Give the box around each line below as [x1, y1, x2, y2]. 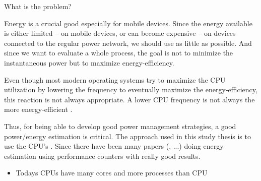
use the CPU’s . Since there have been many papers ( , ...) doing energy [4, 141, 224, 151]
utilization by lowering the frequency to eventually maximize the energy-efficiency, [4, 84, 257, 95]
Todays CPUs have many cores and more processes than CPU [16, 167, 208, 178]
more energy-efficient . [4, 104, 73, 114]
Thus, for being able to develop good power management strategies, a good [4, 120, 236, 131]
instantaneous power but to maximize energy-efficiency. [4, 57, 174, 68]
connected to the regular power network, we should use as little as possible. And [4, 37, 252, 48]
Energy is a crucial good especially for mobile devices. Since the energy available [4, 18, 252, 28]
